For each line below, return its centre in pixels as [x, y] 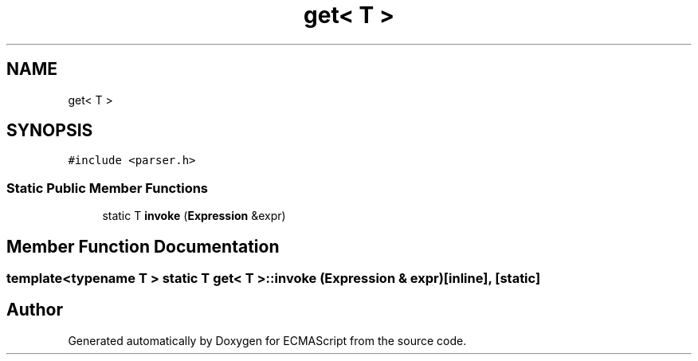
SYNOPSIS [50, 131]
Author [35, 310]
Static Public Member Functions [108, 188]
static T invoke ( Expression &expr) [194, 216]
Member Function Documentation [143, 246]
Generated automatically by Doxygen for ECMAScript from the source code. [267, 340]
